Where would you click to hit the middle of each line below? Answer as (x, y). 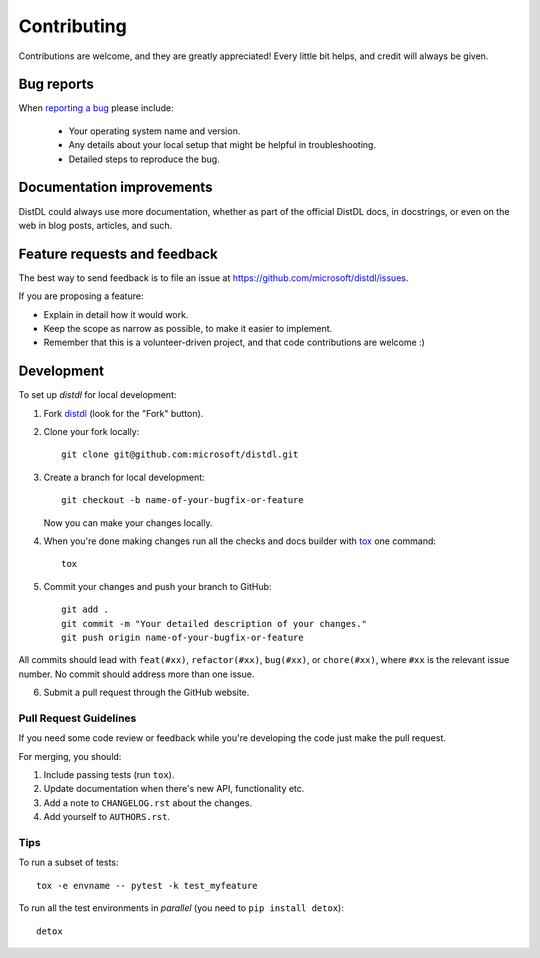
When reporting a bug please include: (96, 108)
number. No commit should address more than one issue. (136, 674)
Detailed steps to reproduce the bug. (144, 159)
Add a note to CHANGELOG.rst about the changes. (148, 802)
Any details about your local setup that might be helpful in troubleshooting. (222, 145)
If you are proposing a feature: (81, 296)
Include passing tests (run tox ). (109, 775)
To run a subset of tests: (68, 862)
